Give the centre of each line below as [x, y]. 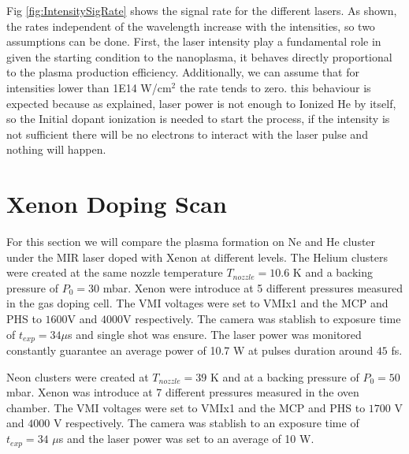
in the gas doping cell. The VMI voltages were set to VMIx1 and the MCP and [197, 303]
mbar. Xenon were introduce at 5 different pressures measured [253, 287]
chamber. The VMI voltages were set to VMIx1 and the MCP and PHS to [186, 407]
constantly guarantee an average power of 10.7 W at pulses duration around [190, 350]
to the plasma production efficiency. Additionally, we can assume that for [183, 72]
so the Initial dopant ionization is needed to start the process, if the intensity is [198, 119]
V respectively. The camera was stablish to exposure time [262, 319]
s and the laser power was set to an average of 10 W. [186, 439]
